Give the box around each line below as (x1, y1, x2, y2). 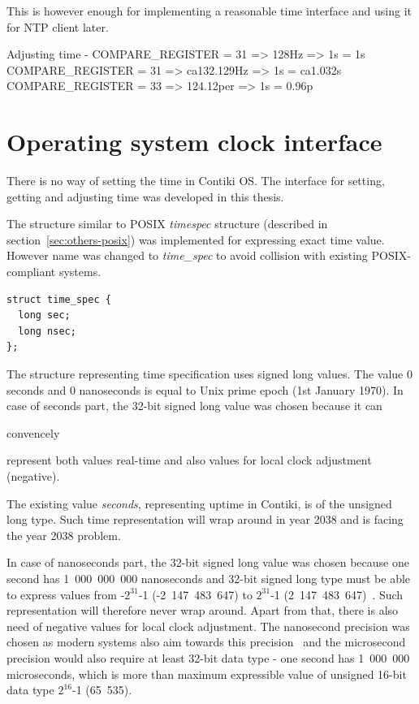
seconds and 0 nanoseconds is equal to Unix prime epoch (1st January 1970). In (6, 381, 404, 398)
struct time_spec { (6, 293, 111, 305)
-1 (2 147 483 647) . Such (270, 585, 404, 603)
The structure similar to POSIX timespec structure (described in (6, 215, 328, 232)
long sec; (18, 309, 71, 322)
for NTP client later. (6, 18, 109, 35)
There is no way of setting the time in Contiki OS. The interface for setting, (6, 172, 385, 189)
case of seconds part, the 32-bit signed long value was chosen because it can (6, 397, 382, 414)
